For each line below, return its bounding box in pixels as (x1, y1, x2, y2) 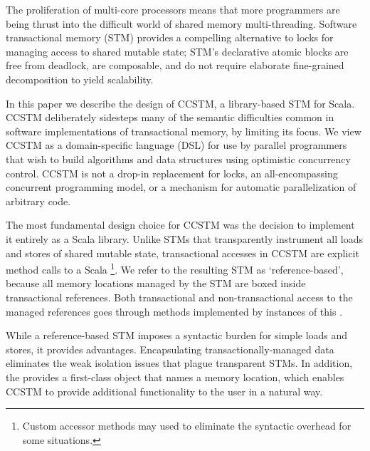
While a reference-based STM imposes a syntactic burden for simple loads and (6, 328, 348, 343)
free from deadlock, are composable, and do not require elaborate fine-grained (6, 58, 344, 73)
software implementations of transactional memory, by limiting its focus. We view (6, 123, 361, 138)
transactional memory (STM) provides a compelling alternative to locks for (6, 30, 334, 45)
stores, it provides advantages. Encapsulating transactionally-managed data (6, 341, 334, 356)
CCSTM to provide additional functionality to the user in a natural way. (6, 383, 323, 398)
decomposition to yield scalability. (6, 71, 154, 86)
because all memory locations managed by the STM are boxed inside (6, 276, 306, 291)
